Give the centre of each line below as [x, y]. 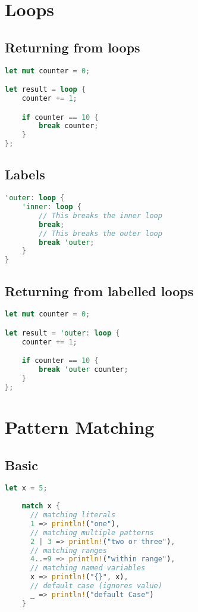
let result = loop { [45, 90]
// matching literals [73, 515]
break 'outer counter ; [84, 370]
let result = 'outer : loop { [62, 333]
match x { [41, 506]
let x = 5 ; [26, 488]
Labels [25, 174]
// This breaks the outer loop [100, 233]
